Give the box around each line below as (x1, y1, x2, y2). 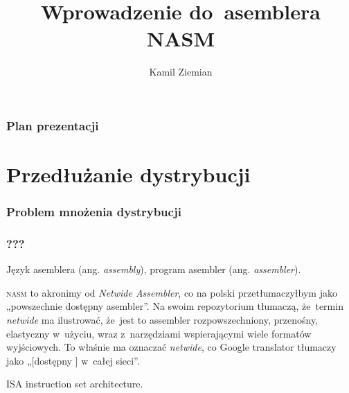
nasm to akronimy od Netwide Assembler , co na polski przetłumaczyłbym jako (6, 285, 337, 299)
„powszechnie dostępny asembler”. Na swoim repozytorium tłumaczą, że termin (6, 299, 343, 313)
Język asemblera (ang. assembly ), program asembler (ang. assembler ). (6, 262, 301, 277)
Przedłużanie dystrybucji (6, 160, 251, 189)
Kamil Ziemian (149, 64, 213, 79)
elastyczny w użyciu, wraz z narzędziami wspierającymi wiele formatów (6, 326, 312, 340)
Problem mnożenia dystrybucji (6, 203, 181, 220)
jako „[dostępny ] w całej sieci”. (6, 353, 140, 367)
